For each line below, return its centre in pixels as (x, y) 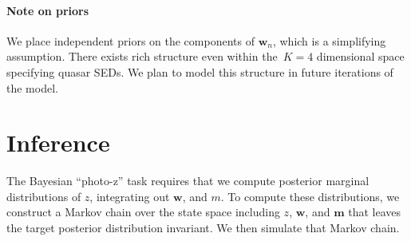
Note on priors (48, 10)
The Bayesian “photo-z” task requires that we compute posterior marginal (188, 181)
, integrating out (130, 196)
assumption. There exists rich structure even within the (142, 56)
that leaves (374, 212)
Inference (58, 142)
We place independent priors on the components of (130, 40)
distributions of (44, 196)
